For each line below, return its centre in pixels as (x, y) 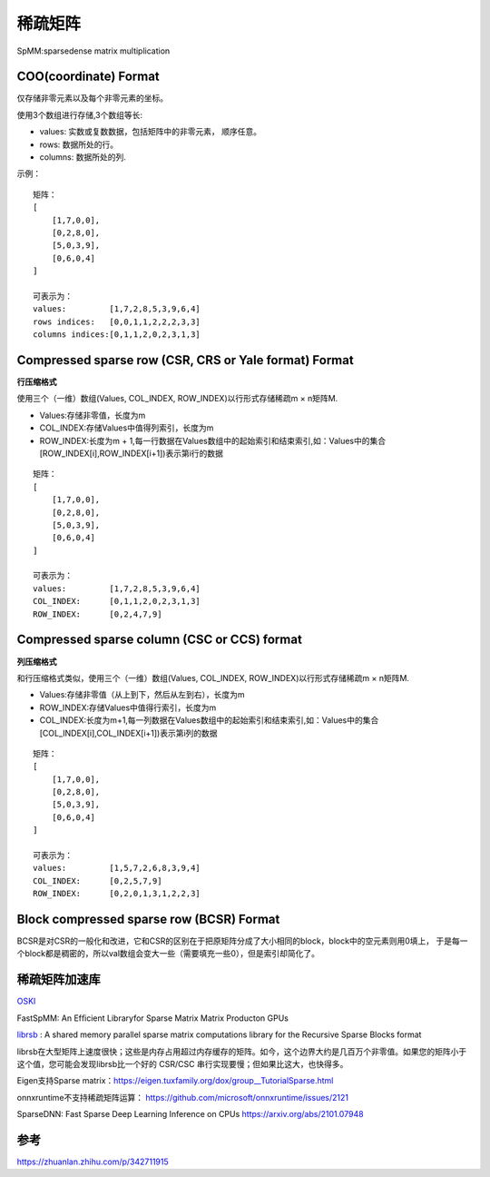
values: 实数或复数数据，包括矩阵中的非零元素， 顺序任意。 (151, 132)
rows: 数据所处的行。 (78, 144)
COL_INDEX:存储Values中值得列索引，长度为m (127, 428)
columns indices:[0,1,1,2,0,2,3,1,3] (117, 335)
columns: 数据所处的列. (83, 157)
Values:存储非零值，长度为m (93, 415)
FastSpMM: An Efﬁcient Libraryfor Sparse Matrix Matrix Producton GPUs (153, 1018)
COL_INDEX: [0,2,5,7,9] (98, 880)
